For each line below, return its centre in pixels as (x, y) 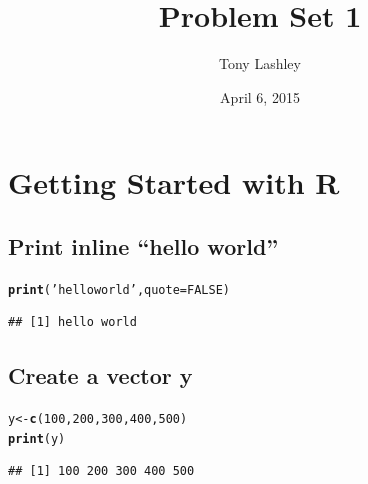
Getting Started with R (174, 182)
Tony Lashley (260, 63)
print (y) (37, 438)
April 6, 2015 (260, 96)
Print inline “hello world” (143, 245)
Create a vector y (100, 375)
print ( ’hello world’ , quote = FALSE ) (119, 289)
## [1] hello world (72, 322)
